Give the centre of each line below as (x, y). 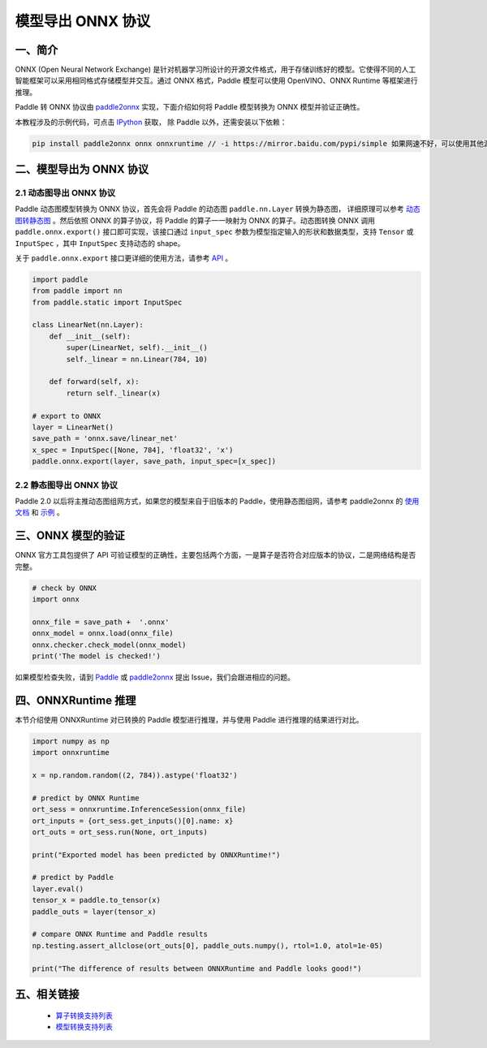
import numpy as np (71, 741)
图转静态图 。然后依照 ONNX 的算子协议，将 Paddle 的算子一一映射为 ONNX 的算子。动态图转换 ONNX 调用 (195, 220)
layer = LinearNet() (73, 427)
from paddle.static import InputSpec (107, 302)
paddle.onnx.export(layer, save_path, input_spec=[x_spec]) (154, 461)
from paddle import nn (77, 291)
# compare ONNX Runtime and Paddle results (120, 934)
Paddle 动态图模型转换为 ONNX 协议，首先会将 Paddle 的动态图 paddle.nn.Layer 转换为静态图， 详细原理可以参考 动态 (218, 209)
